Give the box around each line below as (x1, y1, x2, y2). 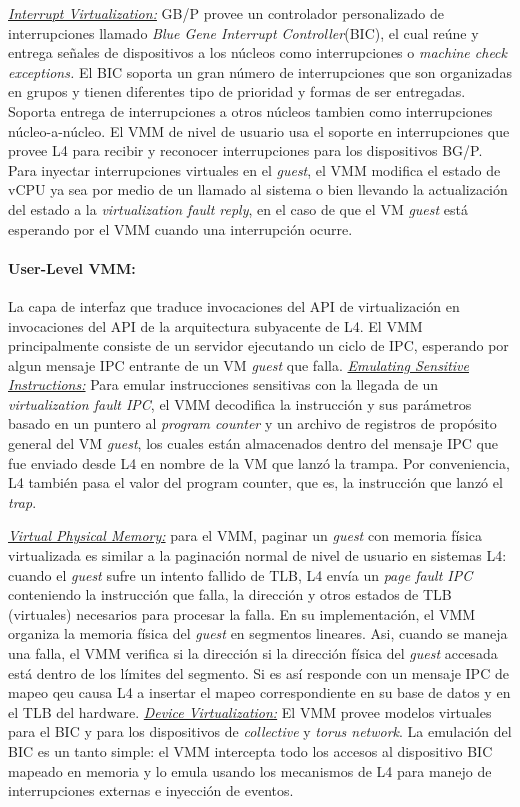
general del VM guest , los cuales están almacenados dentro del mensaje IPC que (8, 433, 498, 454)
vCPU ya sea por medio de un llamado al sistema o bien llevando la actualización (8, 179, 508, 200)
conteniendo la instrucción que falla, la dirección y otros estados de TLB (8, 584, 452, 605)
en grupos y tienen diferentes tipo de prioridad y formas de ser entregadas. (8, 81, 466, 102)
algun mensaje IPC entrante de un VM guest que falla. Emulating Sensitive (8, 354, 469, 375)
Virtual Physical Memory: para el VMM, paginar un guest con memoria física (8, 525, 482, 546)
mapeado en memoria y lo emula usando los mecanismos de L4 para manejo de (8, 760, 492, 781)
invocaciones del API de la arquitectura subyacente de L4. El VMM (8, 315, 423, 336)
